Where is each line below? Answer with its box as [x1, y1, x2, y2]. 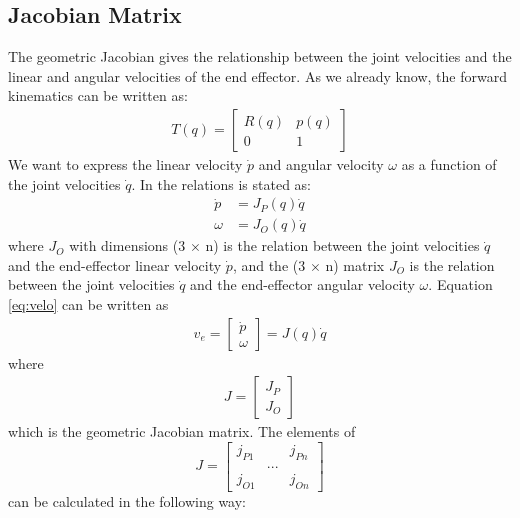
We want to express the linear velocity [8, 154, 243, 175]
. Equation [428, 274, 493, 295]
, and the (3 [232, 254, 306, 275]
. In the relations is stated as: [131, 173, 311, 194]
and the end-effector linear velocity [8, 254, 222, 275]
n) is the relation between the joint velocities [205, 235, 480, 256]
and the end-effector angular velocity [190, 274, 415, 295]
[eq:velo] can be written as [8, 294, 169, 315]
